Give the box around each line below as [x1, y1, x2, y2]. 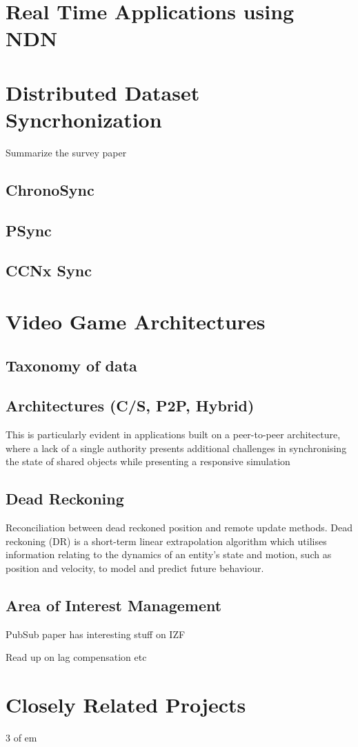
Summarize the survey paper [6, 145, 127, 159]
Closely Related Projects [6, 690, 246, 719]
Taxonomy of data [6, 354, 137, 376]
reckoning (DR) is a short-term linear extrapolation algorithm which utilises [6, 533, 327, 548]
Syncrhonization [6, 105, 162, 133]
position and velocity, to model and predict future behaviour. [6, 560, 264, 575]
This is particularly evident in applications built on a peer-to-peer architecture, [6, 427, 341, 442]
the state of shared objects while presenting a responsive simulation [6, 454, 290, 469]
